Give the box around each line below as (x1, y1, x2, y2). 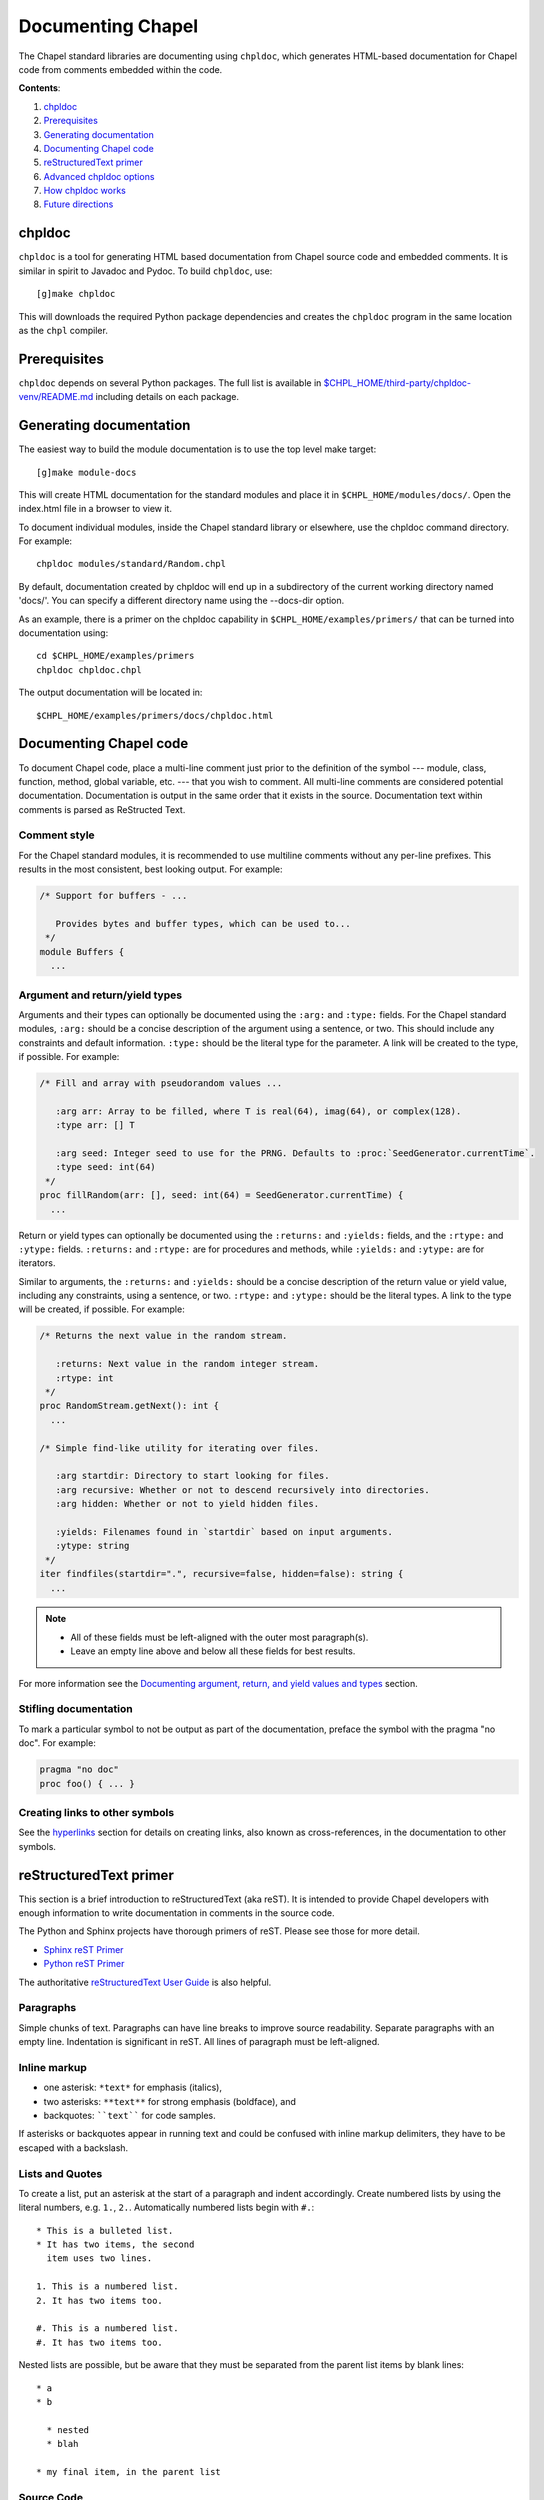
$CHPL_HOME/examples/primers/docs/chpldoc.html (36, 710, 274, 721)
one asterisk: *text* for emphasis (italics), (43, 2081, 222, 2094)
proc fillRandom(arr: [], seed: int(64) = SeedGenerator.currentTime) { (39, 1190, 404, 1201)
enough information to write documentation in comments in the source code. (18, 1906, 335, 1919)
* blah (46, 2438, 79, 2450)
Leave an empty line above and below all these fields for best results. (70, 1645, 356, 1657)
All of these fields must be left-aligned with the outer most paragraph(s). (70, 1631, 369, 1643)
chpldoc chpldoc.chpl (36, 664, 142, 675)
